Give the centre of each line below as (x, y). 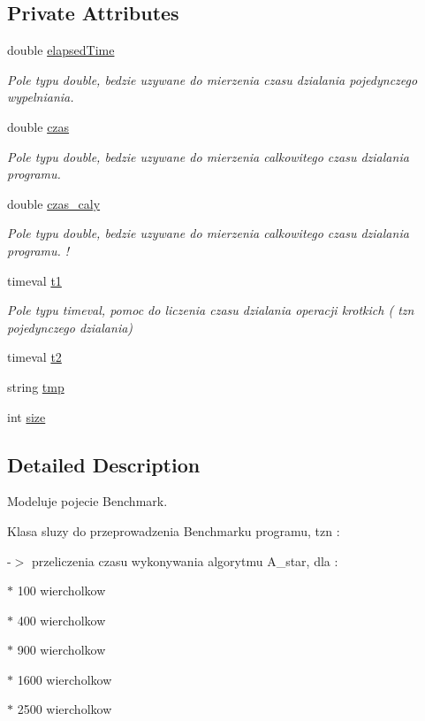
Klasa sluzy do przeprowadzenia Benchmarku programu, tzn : (174, 530)
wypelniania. (41, 97)
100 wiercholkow (61, 591)
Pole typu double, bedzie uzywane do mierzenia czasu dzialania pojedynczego (212, 79)
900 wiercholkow (61, 650)
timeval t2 (34, 357)
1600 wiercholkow (65, 679)
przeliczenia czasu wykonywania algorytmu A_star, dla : (185, 560)
